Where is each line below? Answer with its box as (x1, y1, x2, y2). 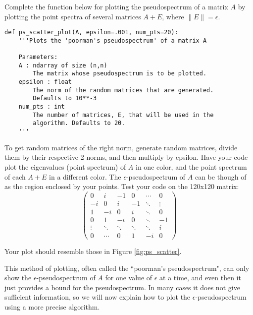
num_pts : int (18, 103, 65, 111)
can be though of (195, 171, 247, 182)
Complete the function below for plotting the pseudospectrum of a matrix (4, 1, 228, 11)
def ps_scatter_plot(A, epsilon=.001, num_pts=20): (4, 29, 178, 36)
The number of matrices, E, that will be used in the (33, 111, 214, 119)
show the (4, 272, 32, 283)
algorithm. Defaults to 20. (33, 120, 125, 127)
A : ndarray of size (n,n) (18, 62, 107, 69)
